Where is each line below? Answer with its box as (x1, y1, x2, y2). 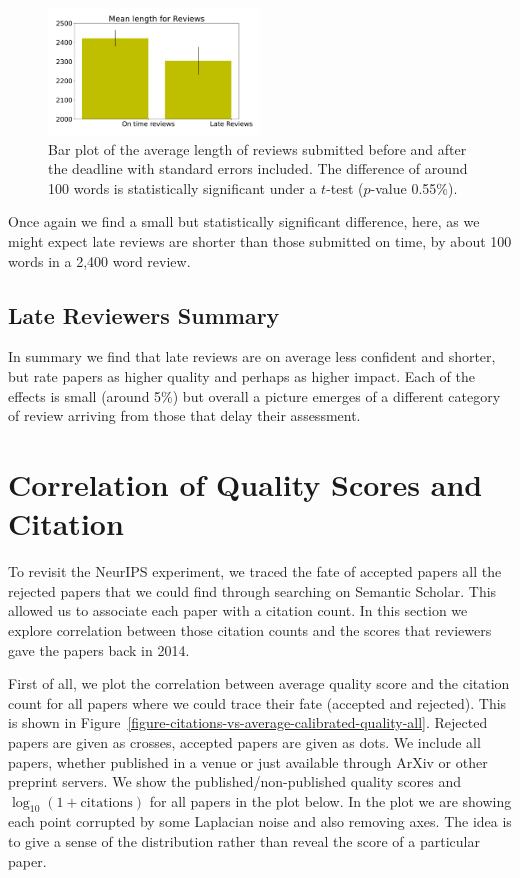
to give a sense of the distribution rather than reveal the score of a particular (8, 831, 480, 852)
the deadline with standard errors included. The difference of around (48, 158, 468, 179)
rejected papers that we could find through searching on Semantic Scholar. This (8, 580, 497, 601)
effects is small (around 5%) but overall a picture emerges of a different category (8, 385, 501, 406)
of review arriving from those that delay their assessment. (8, 405, 361, 426)
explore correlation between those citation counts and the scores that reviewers (8, 619, 492, 640)
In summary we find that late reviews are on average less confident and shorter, (8, 346, 496, 367)
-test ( (326, 177, 364, 198)
